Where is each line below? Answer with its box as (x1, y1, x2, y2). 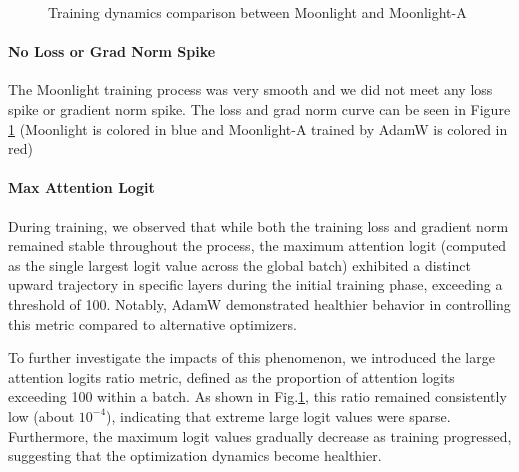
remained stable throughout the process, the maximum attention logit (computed (8, 235, 507, 256)
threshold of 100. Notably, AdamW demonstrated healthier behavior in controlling (8, 293, 511, 314)
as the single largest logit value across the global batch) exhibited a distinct (8, 254, 471, 275)
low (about (8, 405, 75, 426)
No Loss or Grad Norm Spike (8, 41, 216, 62)
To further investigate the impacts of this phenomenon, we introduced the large (8, 347, 495, 368)
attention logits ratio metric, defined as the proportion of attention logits (8, 366, 455, 387)
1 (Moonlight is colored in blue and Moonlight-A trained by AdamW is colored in (8, 118, 508, 139)
